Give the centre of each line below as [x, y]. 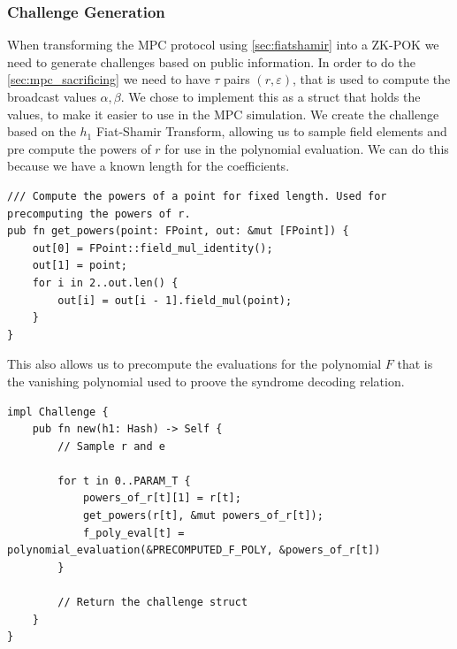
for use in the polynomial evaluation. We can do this [307, 148]
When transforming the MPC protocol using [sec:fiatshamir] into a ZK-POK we [223, 45]
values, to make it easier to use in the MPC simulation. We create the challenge [223, 114]
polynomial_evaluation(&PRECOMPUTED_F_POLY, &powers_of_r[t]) [194, 550]
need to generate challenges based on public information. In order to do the [211, 61]
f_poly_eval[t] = [133, 533]
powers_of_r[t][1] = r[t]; [162, 498]
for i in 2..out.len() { [105, 283]
